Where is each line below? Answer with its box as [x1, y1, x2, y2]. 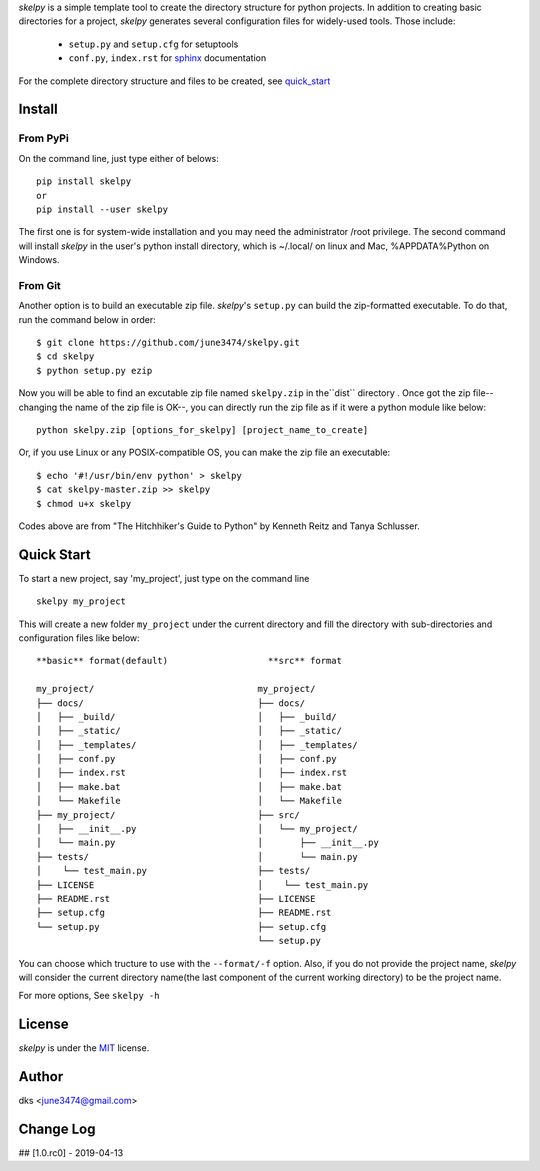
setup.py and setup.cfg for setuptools [68, 38, 239, 50]
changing [18, 401, 58, 413]
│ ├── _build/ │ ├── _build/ [36, 711, 337, 722]
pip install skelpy [36, 176, 132, 187]
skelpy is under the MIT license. [18, 1042, 150, 1054]
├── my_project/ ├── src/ [36, 809, 300, 820]
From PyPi [18, 131, 69, 145]
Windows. [18, 254, 60, 266]
